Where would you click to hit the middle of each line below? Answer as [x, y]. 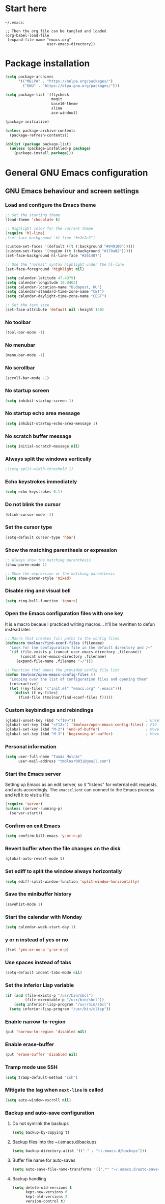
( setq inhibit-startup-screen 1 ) [39, 401]
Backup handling [29, 1178]
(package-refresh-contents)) [39, 135]
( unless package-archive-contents [41, 131]
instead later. [18, 629]
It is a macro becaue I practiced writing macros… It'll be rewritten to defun [80, 624]
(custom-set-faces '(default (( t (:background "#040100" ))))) [70, 247]
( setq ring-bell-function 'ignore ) [41, 601]
